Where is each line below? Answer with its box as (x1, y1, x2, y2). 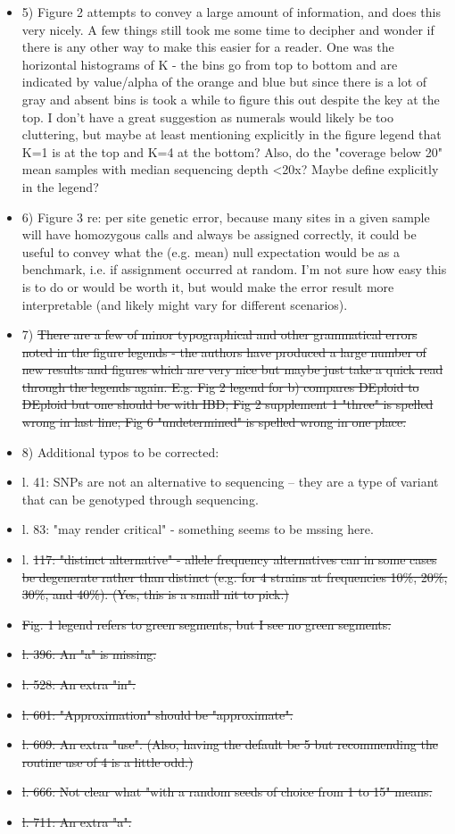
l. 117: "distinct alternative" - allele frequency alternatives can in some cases (21, 550, 437, 569)
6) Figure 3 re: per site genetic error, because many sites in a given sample (21, 207, 430, 226)
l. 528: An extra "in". (21, 675, 136, 693)
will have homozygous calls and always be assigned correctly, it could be (21, 225, 417, 244)
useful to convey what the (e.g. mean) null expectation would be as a (21, 242, 401, 261)
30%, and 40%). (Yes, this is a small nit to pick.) (21, 585, 289, 604)
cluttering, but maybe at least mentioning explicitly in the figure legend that (21, 125, 442, 144)
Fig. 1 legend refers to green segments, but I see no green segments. (21, 614, 392, 633)
